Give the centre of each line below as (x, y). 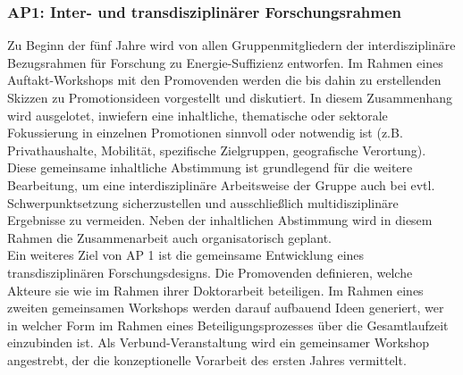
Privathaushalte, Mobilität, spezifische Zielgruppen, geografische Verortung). (217, 150)
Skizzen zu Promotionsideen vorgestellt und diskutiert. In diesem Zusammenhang (230, 97)
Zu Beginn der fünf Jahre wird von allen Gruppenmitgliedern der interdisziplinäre (231, 45)
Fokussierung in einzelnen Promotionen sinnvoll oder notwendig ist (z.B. (205, 133)
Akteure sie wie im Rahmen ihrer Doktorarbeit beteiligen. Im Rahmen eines (215, 290)
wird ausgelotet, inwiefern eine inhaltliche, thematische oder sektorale (198, 115)
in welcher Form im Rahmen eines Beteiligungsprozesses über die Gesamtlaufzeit (228, 325)
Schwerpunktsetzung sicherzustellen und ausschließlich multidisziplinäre (203, 202)
